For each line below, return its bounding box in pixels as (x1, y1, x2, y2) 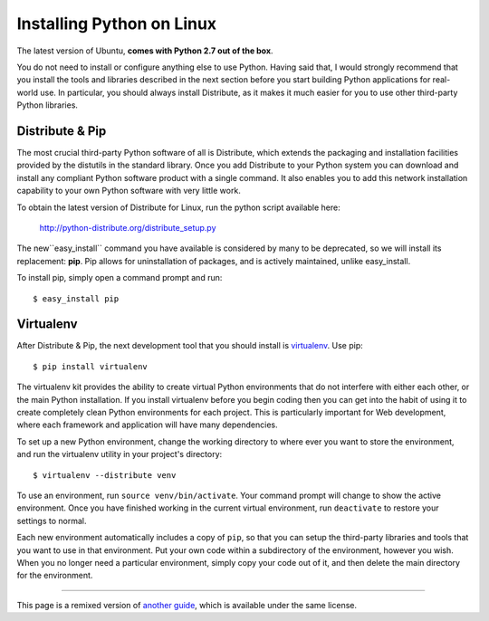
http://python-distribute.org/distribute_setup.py (39, 222, 216, 233)
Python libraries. (16, 100, 79, 110)
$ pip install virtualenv (33, 361, 149, 371)
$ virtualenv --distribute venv (33, 470, 177, 480)
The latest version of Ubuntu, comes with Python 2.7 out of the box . (16, 45, 273, 56)
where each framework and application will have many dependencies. (16, 419, 278, 430)
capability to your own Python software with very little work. (16, 186, 242, 196)
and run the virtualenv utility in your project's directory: (16, 449, 223, 460)
